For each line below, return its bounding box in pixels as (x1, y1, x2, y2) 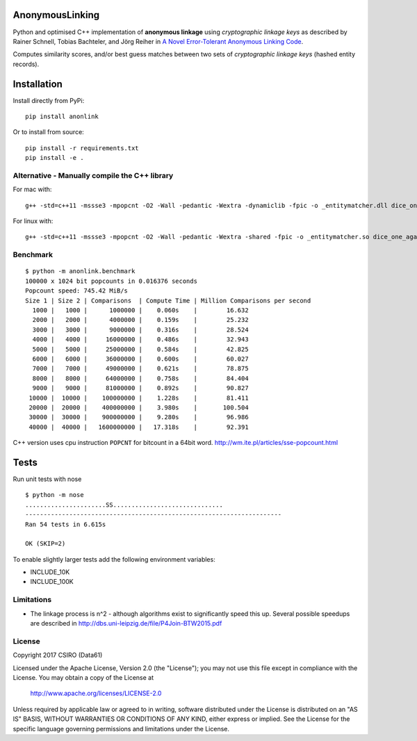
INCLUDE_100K (30, 578, 74, 586)
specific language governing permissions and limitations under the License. (13, 724, 229, 733)
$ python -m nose (25, 491, 84, 499)
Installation (13, 78, 63, 90)
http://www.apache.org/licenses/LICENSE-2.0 (30, 689, 162, 698)
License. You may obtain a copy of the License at (13, 673, 154, 681)
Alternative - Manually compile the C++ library (13, 170, 174, 180)
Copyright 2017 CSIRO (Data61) (13, 651, 103, 660)
